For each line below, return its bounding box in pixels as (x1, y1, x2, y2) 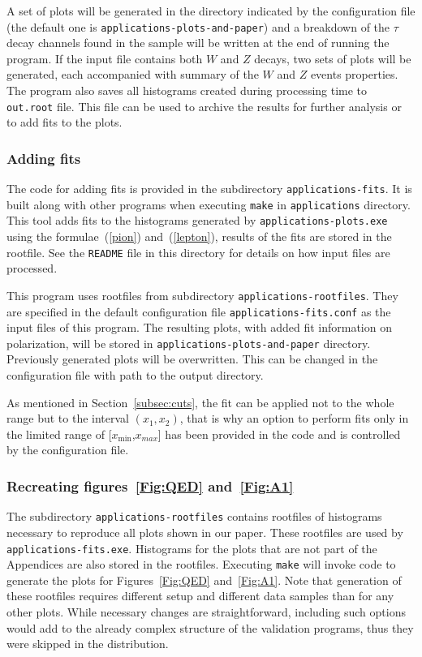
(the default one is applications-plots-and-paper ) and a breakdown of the (6, 18, 390, 35)
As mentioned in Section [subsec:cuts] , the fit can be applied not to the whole (6, 393, 394, 410)
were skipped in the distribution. (6, 635, 169, 652)
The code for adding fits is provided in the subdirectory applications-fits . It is (6, 180, 412, 197)
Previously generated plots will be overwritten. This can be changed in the (6, 350, 378, 367)
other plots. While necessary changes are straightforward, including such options (6, 603, 406, 620)
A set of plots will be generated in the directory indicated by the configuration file (6, 2, 416, 19)
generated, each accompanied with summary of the (6, 66, 259, 83)
